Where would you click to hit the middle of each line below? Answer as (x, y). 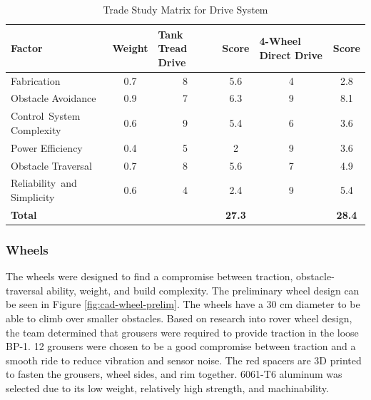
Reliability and (44, 183)
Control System (46, 116)
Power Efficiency (47, 147)
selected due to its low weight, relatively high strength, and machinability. (167, 388)
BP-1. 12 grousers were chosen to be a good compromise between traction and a (181, 346)
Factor (27, 48)
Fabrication (36, 80)
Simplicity (33, 197)
